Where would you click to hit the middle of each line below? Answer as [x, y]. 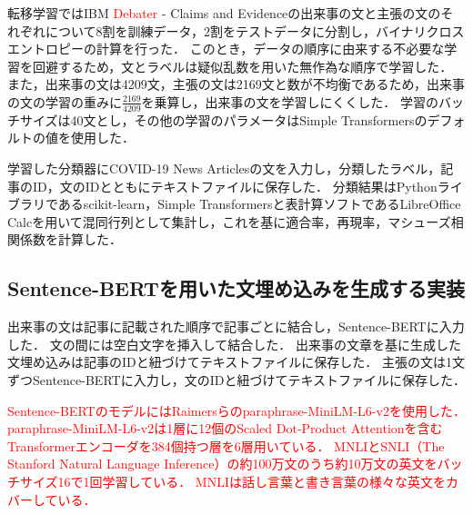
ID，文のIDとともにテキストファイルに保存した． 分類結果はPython [235, 186]
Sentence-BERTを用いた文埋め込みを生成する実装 [236, 288]
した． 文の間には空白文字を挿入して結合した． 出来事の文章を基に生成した [234, 344]
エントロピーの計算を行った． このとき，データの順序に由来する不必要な [226, 49]
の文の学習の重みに [65, 101]
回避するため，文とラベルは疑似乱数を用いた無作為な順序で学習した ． [242, 66]
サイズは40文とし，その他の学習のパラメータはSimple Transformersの [223, 119]
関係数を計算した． [65, 239]
